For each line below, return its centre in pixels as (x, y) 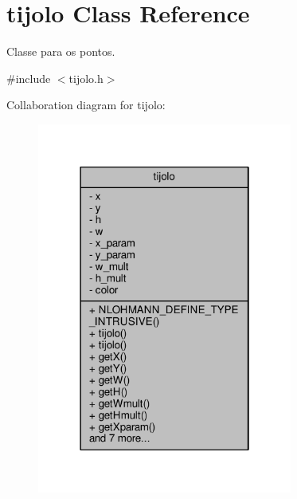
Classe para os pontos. (61, 51)
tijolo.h (86, 78)
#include (29, 78)
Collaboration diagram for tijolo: (86, 105)
